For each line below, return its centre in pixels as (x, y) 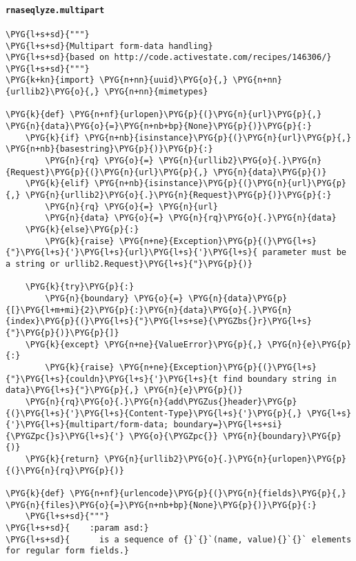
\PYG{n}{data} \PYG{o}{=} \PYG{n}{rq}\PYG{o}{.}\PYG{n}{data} (191, 218)
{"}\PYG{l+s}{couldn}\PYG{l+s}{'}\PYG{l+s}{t (112, 379)
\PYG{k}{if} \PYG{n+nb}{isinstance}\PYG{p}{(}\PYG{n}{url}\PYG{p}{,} (188, 137)
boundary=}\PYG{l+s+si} (228, 425)
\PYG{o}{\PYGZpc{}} (173, 436)
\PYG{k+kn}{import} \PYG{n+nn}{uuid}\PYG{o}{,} (117, 80)
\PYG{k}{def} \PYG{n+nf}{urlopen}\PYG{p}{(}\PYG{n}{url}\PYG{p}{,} (164, 115)
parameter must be (304, 253)
